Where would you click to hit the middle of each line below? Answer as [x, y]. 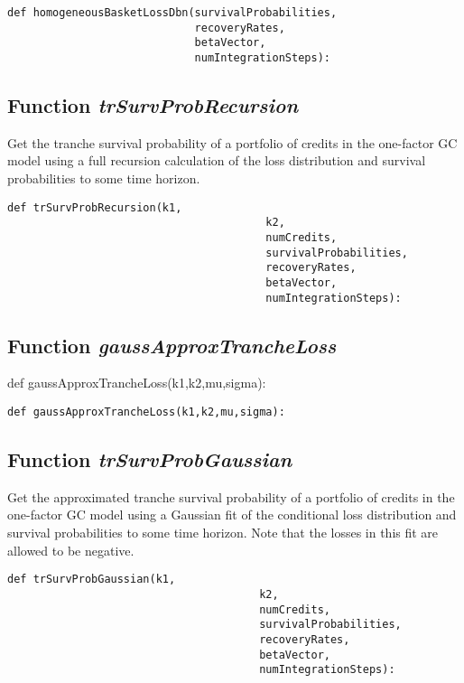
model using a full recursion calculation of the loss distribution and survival [217, 160]
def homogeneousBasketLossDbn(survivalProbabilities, [172, 13]
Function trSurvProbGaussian [150, 459]
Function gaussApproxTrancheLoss [172, 345]
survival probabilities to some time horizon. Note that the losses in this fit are [223, 533]
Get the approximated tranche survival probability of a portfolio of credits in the [231, 496]
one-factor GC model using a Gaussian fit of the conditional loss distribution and [232, 515]
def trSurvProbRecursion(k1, [95, 207]
